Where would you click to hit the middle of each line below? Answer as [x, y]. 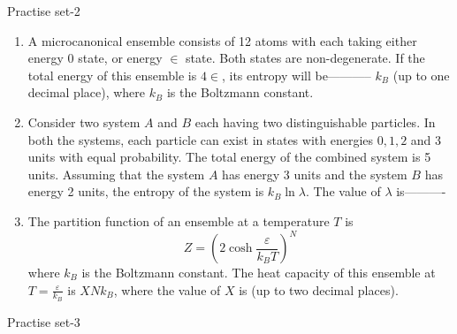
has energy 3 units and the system [315, 174]
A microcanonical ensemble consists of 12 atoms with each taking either [222, 40]
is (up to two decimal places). [319, 289]
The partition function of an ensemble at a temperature [179, 220]
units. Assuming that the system [116, 174]
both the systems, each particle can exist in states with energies [201, 139]
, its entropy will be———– [296, 75]
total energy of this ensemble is [112, 75]
